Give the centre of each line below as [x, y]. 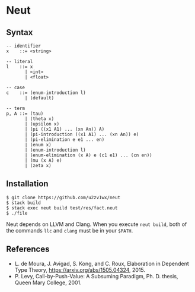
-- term [16, 108]
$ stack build [24, 203]
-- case [16, 87]
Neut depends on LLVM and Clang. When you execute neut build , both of [97, 224]
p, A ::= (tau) [25, 114]
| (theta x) [39, 119]
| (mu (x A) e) [43, 161]
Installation [27, 184]
